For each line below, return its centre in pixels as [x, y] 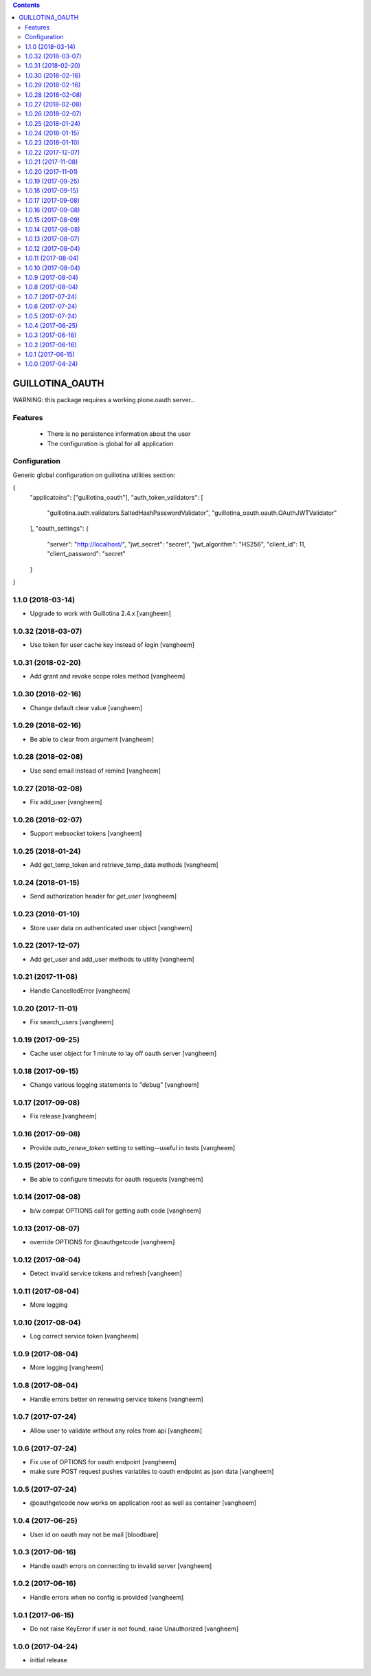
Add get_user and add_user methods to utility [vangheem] [112, 959]
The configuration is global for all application [110, 443]
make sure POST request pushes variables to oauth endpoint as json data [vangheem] [152, 1472]
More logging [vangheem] [67, 1367]
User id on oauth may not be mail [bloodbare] [94, 1534]
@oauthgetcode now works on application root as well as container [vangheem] [143, 1503]
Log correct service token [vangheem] [85, 1336]
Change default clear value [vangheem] [86, 707]
